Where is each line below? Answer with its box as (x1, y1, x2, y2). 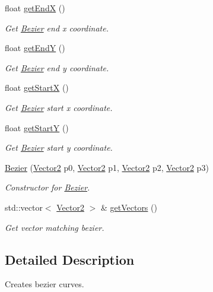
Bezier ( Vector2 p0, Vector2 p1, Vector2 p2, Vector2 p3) (5, 161, 209, 173)
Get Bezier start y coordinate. (5, 141, 113, 154)
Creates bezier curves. (5, 278, 84, 290)
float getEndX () (5, 2, 65, 14)
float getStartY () (5, 121, 69, 134)
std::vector (5, 201, 43, 213)
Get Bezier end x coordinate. (5, 21, 109, 34)
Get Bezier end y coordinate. (5, 61, 109, 74)
